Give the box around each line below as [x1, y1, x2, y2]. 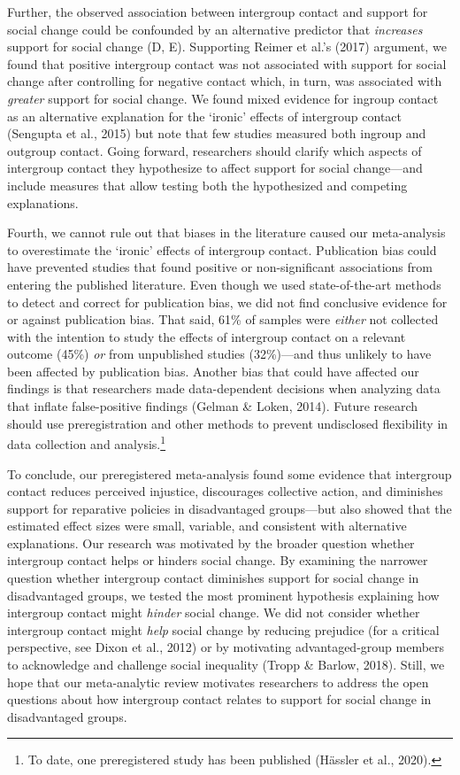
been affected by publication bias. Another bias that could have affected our [7, 361, 419, 380]
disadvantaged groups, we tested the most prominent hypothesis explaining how [7, 585, 440, 604]
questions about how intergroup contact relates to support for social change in [7, 690, 432, 709]
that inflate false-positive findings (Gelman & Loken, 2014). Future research [7, 397, 418, 415]
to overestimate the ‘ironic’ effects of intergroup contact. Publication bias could [7, 240, 437, 259]
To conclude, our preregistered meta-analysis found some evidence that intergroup [7, 464, 452, 483]
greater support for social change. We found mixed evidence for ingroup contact [7, 89, 439, 107]
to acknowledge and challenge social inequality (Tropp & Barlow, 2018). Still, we [7, 655, 445, 674]
